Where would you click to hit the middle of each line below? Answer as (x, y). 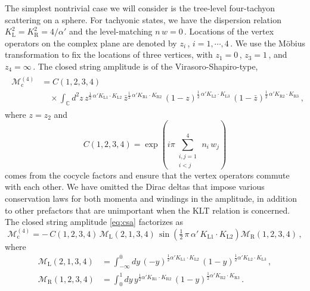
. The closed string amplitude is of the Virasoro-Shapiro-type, (145, 66)
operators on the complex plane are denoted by (91, 43)
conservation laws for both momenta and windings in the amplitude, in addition (151, 198)
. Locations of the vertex (229, 31)
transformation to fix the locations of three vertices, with (109, 54)
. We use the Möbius (268, 43)
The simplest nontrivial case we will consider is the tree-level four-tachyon (140, 8)
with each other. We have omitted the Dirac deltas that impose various (135, 187)
